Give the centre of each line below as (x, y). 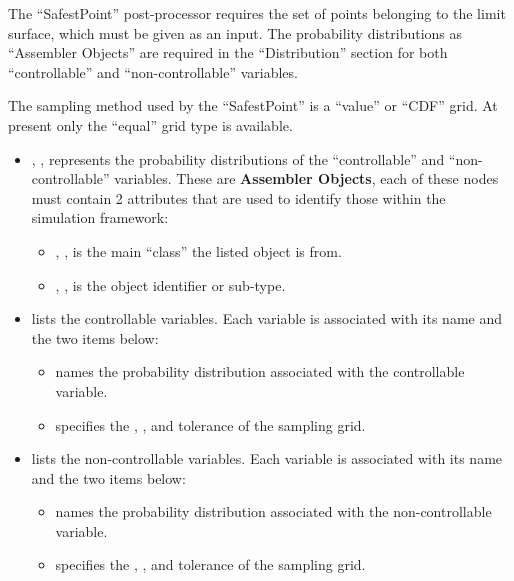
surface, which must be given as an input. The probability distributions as (235, 32)
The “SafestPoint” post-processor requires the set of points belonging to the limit (257, 13)
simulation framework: (100, 217)
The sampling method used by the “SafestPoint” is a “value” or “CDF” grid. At (253, 105)
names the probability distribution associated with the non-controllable (273, 511)
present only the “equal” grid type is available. (150, 124)
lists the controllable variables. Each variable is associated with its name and (267, 318)
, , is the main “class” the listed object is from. (198, 250)
